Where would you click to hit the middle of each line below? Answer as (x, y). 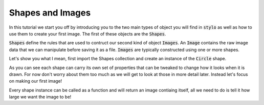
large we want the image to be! (40, 97)
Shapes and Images (50, 13)
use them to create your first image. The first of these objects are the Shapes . (88, 34)
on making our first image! (35, 81)
